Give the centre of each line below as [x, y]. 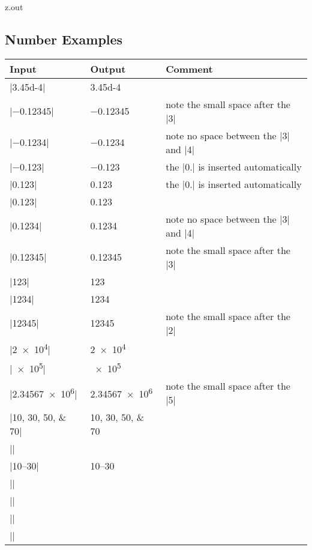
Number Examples [64, 39]
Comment [189, 68]
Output [108, 68]
